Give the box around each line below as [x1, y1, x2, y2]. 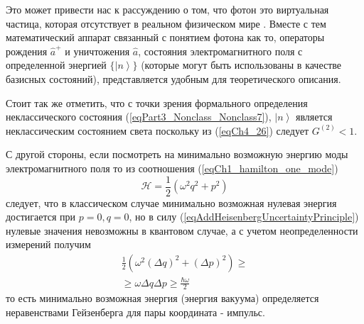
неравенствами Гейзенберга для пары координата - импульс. [6, 304, 265, 319]
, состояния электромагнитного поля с [138, 43, 303, 58]
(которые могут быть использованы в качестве [141, 57, 342, 72]
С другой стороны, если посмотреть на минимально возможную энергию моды [6, 147, 348, 162]
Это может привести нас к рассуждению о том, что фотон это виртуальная [6, 2, 329, 16]
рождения [6, 43, 48, 58]
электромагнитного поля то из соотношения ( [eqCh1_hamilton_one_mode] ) [6, 160, 338, 175]
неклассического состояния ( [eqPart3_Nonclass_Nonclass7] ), [6, 109, 272, 124]
